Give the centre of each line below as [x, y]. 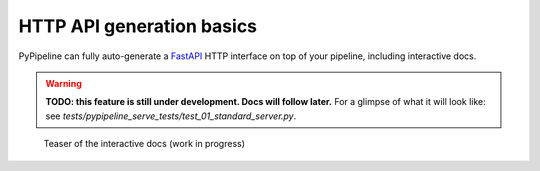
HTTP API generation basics [138, 26]
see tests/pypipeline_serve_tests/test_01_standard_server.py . [171, 116]
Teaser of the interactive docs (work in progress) [144, 144]
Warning [63, 83]
